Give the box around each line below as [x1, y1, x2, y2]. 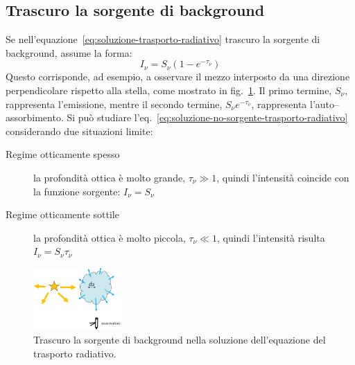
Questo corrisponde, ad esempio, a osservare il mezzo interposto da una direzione [6, 69, 350, 84]
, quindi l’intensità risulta [216, 230, 325, 244]
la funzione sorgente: [33, 184, 121, 198]
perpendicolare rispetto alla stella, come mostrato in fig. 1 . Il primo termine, [6, 82, 332, 97]
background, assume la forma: [6, 45, 132, 60]
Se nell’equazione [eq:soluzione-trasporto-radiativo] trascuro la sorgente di [6, 32, 320, 46]
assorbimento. [6, 110, 64, 125]
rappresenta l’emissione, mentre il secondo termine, [6, 96, 223, 111]
